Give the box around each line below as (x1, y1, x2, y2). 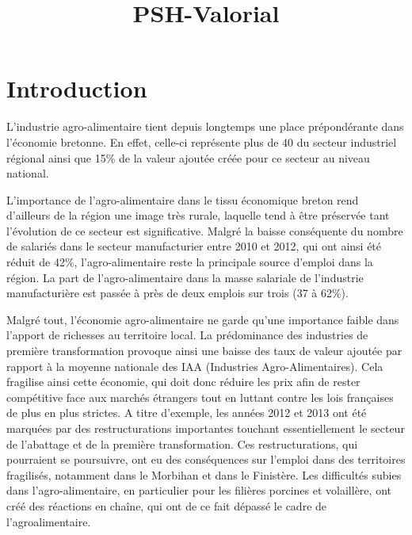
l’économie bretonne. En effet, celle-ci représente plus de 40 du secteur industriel (6, 133, 397, 150)
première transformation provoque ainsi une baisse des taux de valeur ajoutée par (6, 342, 402, 359)
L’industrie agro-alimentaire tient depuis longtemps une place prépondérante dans (6, 118, 404, 135)
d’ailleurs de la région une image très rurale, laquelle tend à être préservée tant (6, 207, 390, 224)
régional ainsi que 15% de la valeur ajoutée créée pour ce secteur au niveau (6, 149, 370, 166)
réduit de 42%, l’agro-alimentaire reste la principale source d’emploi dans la (6, 254, 373, 270)
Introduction (6, 72, 147, 105)
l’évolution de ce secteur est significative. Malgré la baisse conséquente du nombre (6, 222, 403, 239)
